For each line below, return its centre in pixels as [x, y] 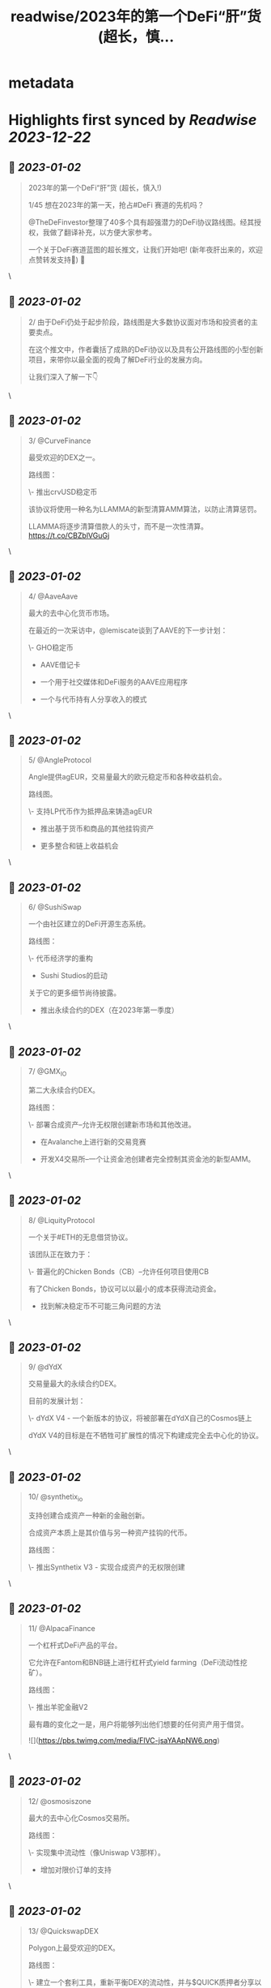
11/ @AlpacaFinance [61, 1628]
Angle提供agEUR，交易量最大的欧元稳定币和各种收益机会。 [127, 777]
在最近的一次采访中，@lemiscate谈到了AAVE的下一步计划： [128, 630]
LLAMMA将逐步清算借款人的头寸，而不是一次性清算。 [118, 526]
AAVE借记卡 [60, 664]
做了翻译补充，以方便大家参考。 [103, 233]
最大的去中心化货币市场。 [71, 612]
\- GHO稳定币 [51, 647]
